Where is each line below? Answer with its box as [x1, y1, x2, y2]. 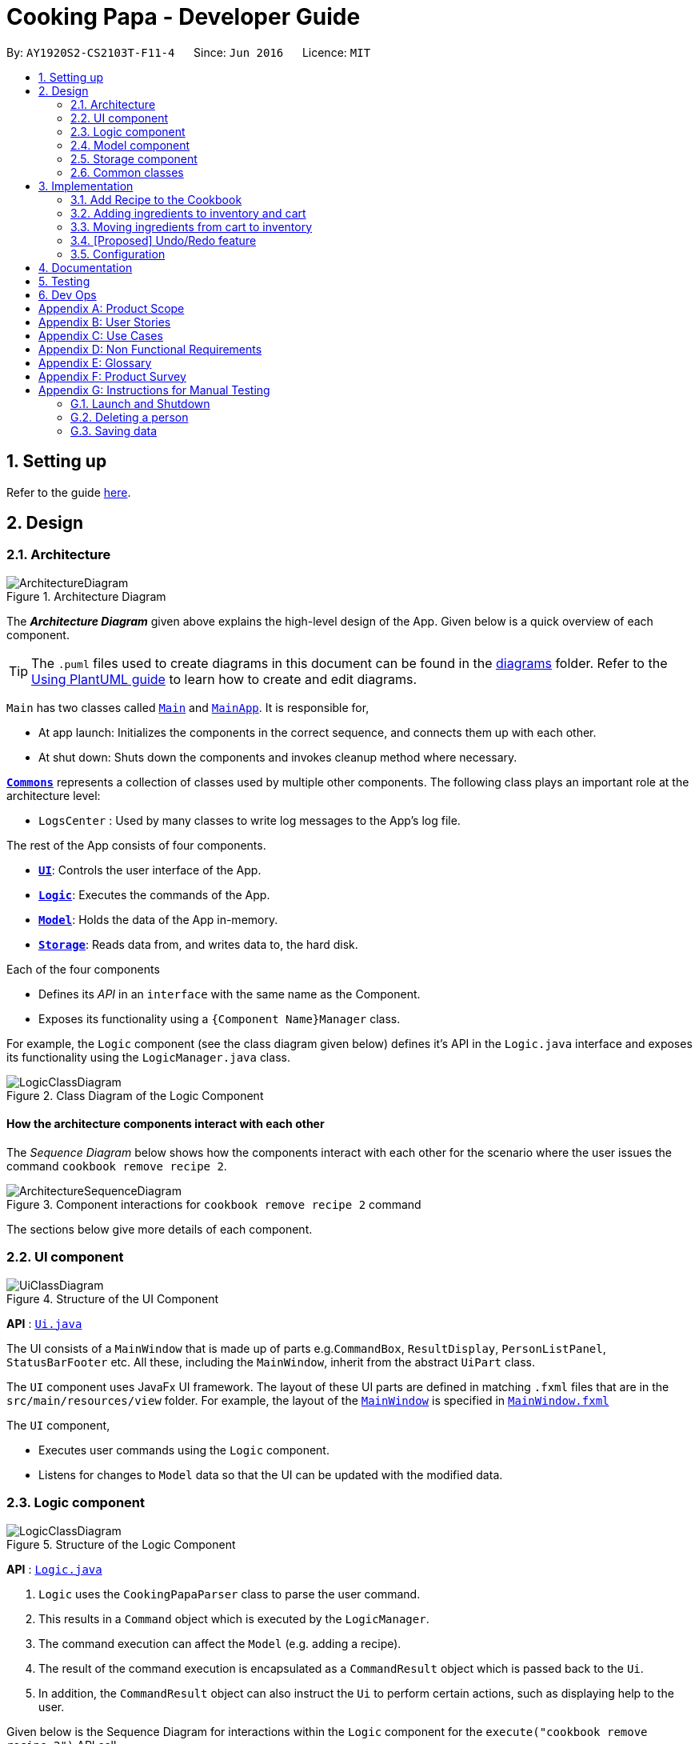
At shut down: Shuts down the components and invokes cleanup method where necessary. [38, 750, 517, 764]
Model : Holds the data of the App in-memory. [38, 912, 278, 926]
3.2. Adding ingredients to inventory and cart [70, 206, 306, 220]
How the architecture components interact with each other [6, 1117, 325, 1131]
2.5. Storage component [70, 151, 198, 166]
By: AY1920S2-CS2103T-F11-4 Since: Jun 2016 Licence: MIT [6, 45, 371, 59]
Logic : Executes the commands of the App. [38, 887, 270, 902]
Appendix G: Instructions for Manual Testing [38, 382, 270, 397]
